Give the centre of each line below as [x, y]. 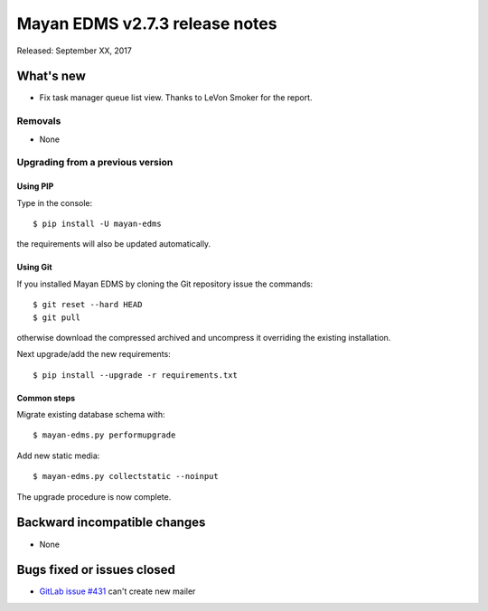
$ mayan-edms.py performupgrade [104, 435]
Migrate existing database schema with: [91, 415]
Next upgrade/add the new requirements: [94, 354]
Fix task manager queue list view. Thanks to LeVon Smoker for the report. [176, 98]
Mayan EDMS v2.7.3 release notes [147, 23]
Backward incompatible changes [111, 523]
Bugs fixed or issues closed [96, 570]
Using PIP [35, 186]
